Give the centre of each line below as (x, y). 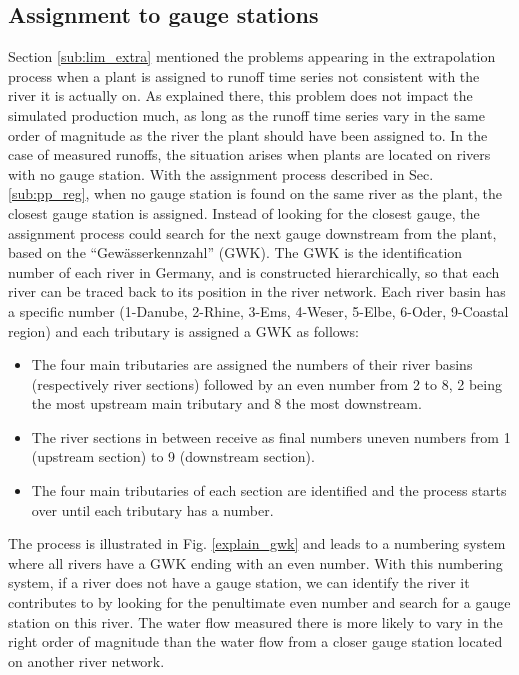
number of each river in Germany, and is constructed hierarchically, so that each (254, 271)
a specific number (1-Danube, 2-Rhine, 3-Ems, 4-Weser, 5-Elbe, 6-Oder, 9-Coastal (258, 310)
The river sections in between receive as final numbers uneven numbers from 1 (271, 436)
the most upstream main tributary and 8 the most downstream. (226, 403)
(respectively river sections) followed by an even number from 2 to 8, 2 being (266, 383)
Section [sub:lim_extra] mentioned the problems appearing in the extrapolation (252, 56)
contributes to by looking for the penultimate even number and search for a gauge (259, 602)
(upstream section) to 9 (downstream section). (173, 456)
